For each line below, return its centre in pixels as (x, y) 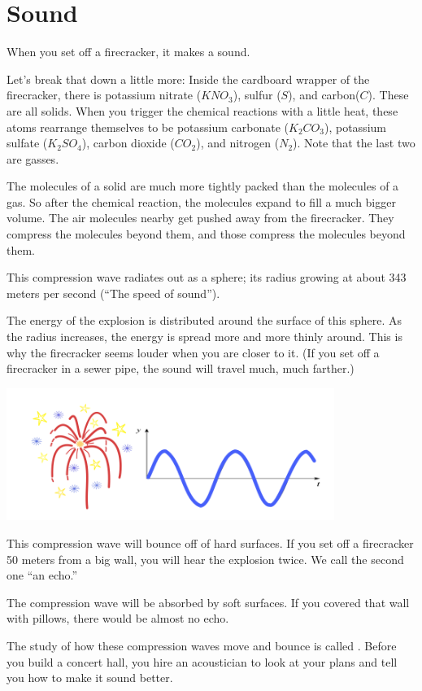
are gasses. (33, 158)
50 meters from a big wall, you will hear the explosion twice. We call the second (205, 559)
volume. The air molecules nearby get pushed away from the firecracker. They (200, 218)
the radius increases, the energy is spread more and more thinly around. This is (204, 337)
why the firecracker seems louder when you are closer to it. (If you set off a (193, 352)
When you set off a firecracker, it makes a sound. (128, 52)
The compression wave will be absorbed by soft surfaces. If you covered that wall (208, 602)
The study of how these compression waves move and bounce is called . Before (202, 645)
